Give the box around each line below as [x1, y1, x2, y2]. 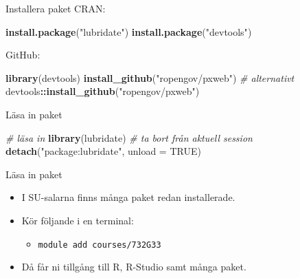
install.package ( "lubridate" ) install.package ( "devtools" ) [5, 24, 252, 39]
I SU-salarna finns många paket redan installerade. [21, 190, 235, 204]
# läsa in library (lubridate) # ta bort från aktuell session [5, 130, 253, 145]
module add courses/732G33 [38, 239, 161, 250]
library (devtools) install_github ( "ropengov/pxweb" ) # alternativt [5, 70, 295, 85]
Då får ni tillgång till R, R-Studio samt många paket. [21, 259, 246, 274]
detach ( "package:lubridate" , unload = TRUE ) [5, 144, 201, 158]
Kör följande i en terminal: [21, 213, 134, 227]
